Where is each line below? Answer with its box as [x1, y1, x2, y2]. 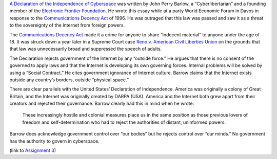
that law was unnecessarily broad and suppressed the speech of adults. [9, 46, 162, 52]
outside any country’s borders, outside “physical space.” [9, 77, 129, 83]
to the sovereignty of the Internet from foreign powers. [9, 22, 125, 28]
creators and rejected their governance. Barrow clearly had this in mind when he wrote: [9, 100, 194, 107]
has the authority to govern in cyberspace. [9, 138, 100, 144]
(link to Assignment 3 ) [9, 147, 56, 153]
